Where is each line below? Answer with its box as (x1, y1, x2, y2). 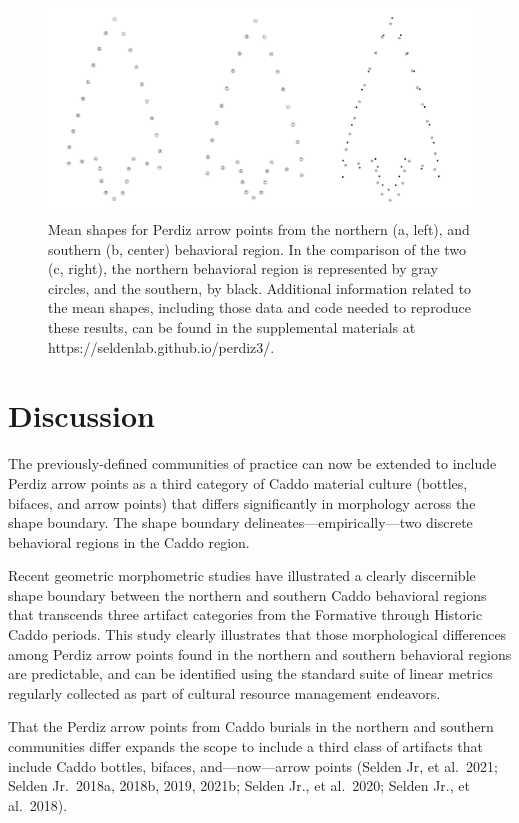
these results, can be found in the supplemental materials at (48, 317, 416, 337)
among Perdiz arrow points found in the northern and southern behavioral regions (8, 643, 512, 664)
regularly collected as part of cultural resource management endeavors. (8, 682, 441, 703)
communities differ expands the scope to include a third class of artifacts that (8, 736, 484, 757)
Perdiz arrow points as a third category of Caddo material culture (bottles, (8, 472, 468, 493)
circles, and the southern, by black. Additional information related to (48, 277, 472, 298)
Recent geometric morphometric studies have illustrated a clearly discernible (8, 565, 476, 586)
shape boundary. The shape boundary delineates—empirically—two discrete (8, 512, 473, 533)
